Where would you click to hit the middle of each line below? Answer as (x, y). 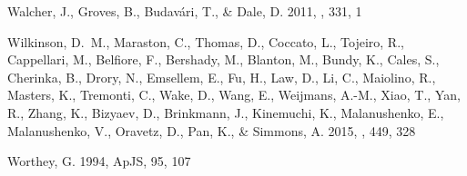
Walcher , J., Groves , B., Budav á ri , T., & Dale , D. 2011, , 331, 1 (185, 11)
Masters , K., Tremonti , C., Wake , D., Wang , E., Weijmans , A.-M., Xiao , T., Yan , (234, 95)
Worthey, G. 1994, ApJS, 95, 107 (99, 161)
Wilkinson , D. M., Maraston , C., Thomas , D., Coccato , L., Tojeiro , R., (206, 41)
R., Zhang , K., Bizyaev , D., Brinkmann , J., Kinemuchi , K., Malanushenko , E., (226, 112)
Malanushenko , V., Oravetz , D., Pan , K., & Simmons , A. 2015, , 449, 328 (212, 130)
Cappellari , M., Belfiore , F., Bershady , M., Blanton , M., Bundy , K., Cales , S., (223, 59)
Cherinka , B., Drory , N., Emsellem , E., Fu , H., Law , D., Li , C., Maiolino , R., (222, 77)
